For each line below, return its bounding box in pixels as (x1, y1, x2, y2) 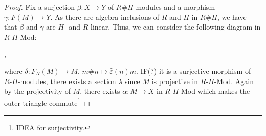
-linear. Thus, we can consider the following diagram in (88, 21, 261, 32)
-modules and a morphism (133, 2, 215, 12)
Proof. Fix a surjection (4, 2, 75, 12)
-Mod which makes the (179, 86, 250, 96)
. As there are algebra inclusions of (50, 11, 160, 22)
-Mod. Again (214, 75, 254, 86)
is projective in (151, 75, 198, 86)
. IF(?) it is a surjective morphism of (136, 65, 251, 76)
